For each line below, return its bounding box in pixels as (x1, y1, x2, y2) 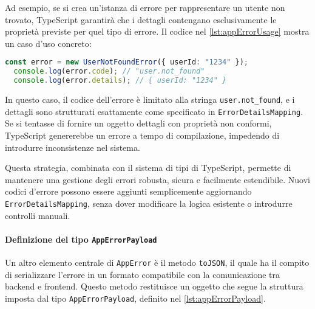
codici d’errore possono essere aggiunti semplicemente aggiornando (5, 185, 252, 198)
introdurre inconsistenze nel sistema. (5, 141, 140, 153)
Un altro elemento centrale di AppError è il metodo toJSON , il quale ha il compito (5, 255, 310, 268)
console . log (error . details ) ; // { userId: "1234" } (13, 76, 227, 85)
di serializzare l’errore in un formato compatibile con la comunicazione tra (5, 268, 280, 280)
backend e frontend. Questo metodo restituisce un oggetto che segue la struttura (5, 280, 303, 293)
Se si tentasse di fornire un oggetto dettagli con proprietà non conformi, (5, 117, 272, 130)
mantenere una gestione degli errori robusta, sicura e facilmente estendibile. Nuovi (5, 173, 310, 186)
